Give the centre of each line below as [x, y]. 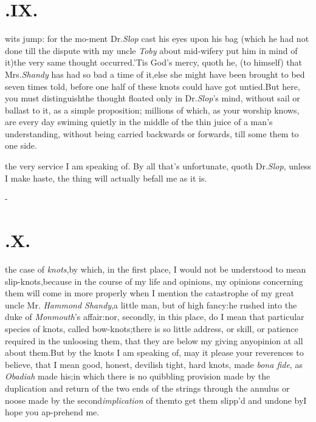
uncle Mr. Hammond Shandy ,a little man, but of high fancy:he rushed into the [151, 305]
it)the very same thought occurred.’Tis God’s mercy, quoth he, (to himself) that [154, 62]
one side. [21, 145]
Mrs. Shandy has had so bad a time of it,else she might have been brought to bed [155, 74]
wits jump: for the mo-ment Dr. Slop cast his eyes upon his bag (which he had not [157, 39]
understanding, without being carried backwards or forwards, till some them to [152, 133]
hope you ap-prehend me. [52, 412]
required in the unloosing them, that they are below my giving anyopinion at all [154, 340]
